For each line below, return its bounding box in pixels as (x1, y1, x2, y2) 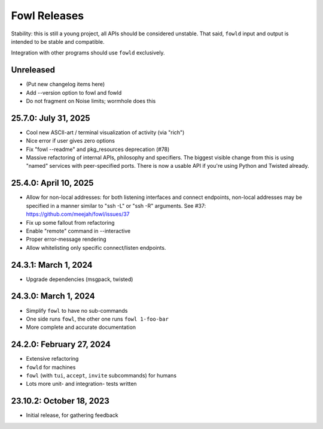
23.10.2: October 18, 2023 (11, 396, 110, 406)
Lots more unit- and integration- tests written (26, 380, 137, 388)
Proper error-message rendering (26, 235, 107, 243)
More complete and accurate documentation (26, 324, 136, 331)
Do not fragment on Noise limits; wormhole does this (26, 98, 156, 105)
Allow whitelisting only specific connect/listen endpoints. (26, 244, 166, 251)
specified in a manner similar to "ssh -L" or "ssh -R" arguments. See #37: (26, 202, 206, 209)
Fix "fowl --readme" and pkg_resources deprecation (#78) (26, 146, 170, 153)
